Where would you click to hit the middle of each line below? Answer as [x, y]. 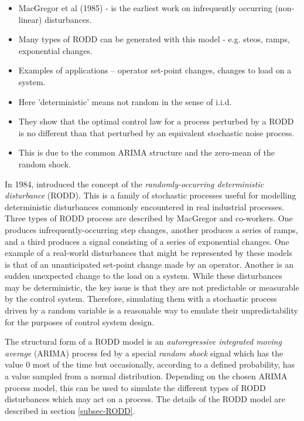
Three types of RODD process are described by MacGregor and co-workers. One [149, 218]
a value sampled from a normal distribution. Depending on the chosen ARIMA [146, 376]
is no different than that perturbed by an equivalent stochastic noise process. [156, 132]
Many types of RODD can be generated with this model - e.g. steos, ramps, [154, 39]
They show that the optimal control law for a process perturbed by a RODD [156, 121]
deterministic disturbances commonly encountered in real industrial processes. [145, 206]
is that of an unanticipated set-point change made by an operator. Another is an [149, 264]
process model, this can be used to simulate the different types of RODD [135, 387]
